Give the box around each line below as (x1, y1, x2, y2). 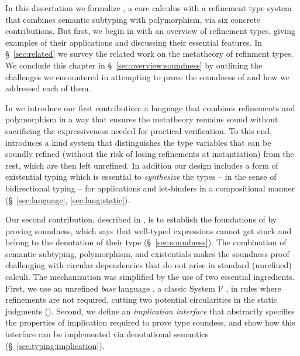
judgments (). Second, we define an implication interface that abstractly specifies (5, 304, 295, 317)
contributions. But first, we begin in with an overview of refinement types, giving (5, 25, 296, 37)
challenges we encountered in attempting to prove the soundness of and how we (5, 70, 290, 83)
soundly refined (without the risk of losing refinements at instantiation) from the (5, 148, 294, 160)
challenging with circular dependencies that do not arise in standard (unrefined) (5, 259, 292, 271)
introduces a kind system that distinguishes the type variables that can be (5, 136, 271, 148)
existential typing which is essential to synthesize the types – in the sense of (5, 170, 277, 183)
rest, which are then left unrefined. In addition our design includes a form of (5, 159, 278, 171)
